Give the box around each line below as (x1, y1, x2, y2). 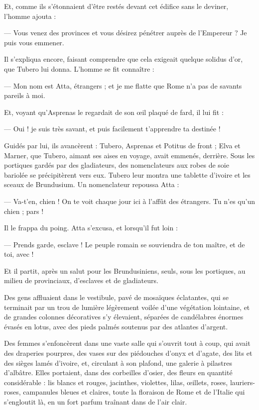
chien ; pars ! (4, 205, 44, 216)
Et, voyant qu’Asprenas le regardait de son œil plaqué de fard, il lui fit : (4, 106, 224, 117)
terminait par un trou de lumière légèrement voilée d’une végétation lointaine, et (4, 302, 250, 312)
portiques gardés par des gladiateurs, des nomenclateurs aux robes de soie (4, 160, 229, 170)
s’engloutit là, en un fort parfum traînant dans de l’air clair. (4, 397, 187, 407)
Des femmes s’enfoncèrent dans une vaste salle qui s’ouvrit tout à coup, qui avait (4, 338, 251, 348)
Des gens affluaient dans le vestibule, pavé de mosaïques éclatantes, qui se (4, 292, 229, 303)
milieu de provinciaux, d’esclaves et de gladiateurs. (4, 275, 158, 286)
